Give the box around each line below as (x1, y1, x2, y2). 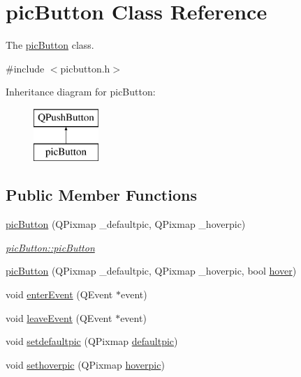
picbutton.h (60, 61, 110, 75)
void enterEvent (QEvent (6, 287, 113, 302)
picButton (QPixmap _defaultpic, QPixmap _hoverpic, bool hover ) (6, 263, 297, 278)
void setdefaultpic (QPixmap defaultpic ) (6, 334, 178, 348)
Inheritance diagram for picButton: (6, 84, 156, 99)
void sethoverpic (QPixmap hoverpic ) (6, 357, 165, 371)
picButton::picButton (6, 240, 95, 254)
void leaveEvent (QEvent (6, 310, 112, 325)
